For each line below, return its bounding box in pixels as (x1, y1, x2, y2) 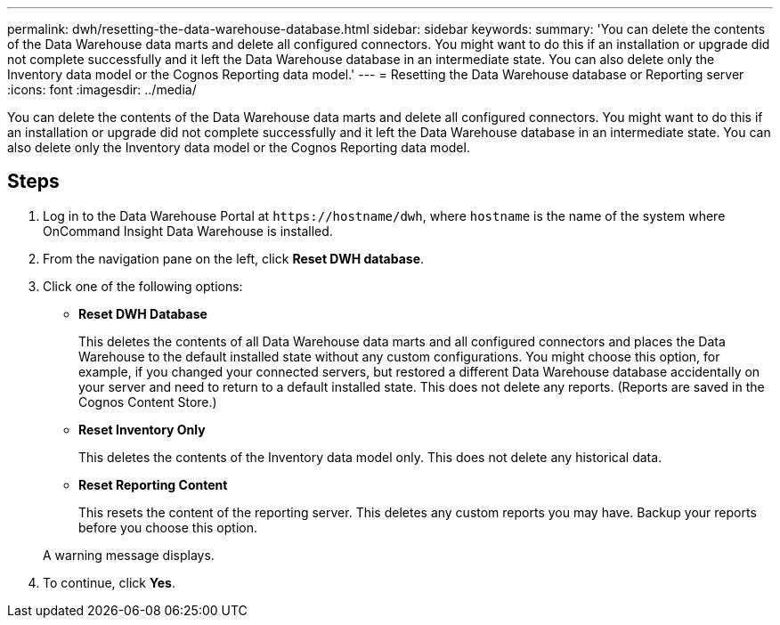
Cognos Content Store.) (78, 394, 217, 410)
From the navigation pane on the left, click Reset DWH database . (43, 250, 425, 266)
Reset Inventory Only (78, 421, 206, 437)
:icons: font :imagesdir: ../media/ (7, 82, 197, 97)
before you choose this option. (78, 519, 258, 535)
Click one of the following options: (43, 278, 243, 294)
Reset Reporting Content (78, 476, 228, 492)
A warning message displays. (43, 547, 215, 563)
